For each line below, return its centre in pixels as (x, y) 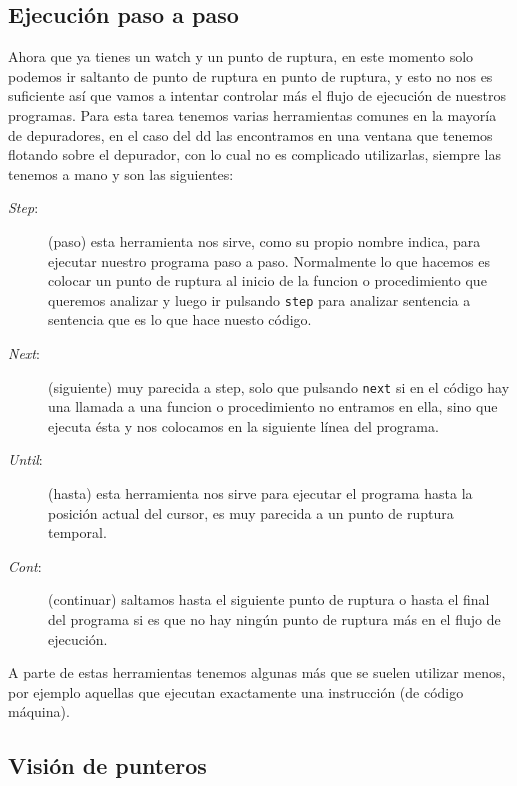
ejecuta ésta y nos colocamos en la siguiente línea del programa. (243, 425)
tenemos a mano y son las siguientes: (121, 173)
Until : (25, 459)
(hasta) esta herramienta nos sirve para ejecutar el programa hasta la (260, 493)
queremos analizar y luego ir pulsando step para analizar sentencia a (259, 299)
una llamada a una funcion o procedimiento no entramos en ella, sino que (273, 406)
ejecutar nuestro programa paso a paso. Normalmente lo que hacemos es (269, 260)
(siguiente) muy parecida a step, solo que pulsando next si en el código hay (279, 386)
